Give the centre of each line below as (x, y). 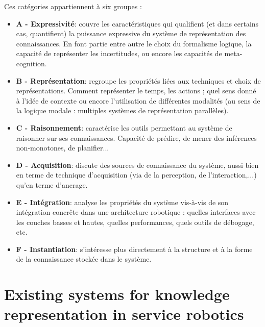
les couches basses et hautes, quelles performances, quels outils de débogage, (135, 222)
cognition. (31, 63)
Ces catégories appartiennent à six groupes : (73, 6)
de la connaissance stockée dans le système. (84, 259)
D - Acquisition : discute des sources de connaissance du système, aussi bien (137, 165)
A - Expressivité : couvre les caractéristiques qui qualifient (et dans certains (137, 23)
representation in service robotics (124, 314)
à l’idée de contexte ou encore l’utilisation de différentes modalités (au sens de (138, 100)
